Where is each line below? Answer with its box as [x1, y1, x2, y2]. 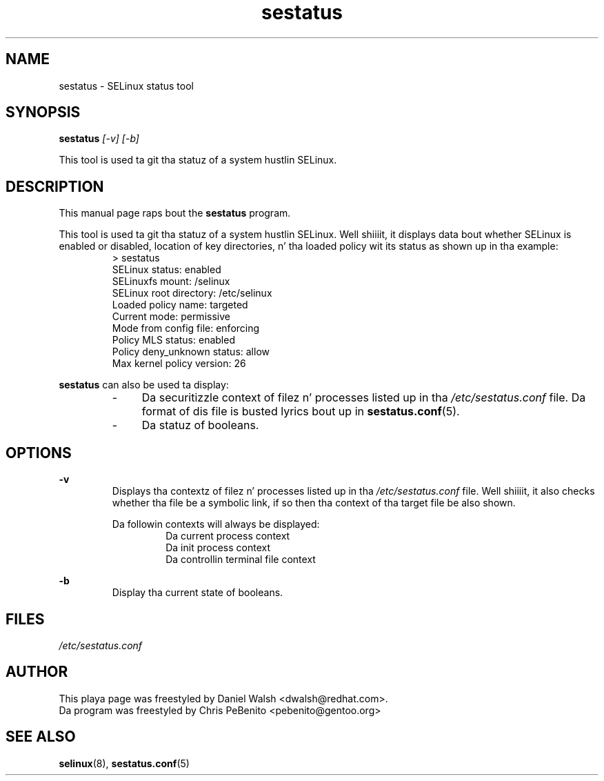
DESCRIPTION [6, 177, 104, 195]
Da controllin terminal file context [165, 553, 316, 566]
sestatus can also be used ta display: [59, 379, 229, 391]
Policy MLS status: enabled [112, 334, 235, 346]
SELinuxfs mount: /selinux [112, 275, 230, 288]
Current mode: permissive [112, 310, 230, 323]
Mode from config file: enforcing [112, 322, 260, 335]
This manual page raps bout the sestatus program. [59, 207, 291, 219]
